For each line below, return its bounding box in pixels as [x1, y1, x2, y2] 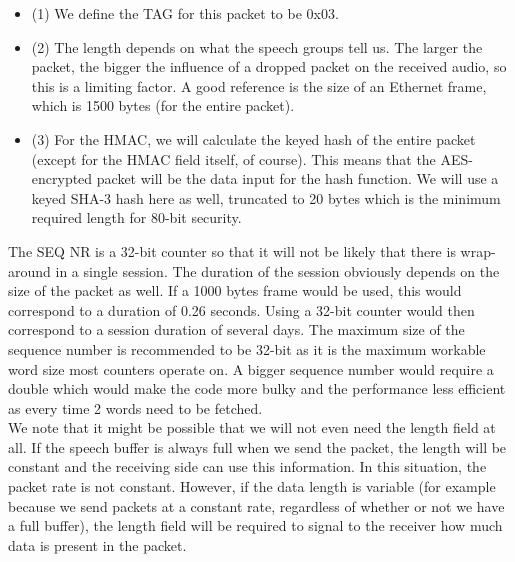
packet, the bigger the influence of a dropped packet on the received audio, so [31, 56, 507, 77]
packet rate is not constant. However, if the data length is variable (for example [8, 476, 496, 497]
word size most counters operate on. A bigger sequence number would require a [8, 358, 494, 379]
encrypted [31, 168, 93, 189]
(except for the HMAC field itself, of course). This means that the [31, 148, 436, 169]
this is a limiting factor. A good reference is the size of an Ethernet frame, [31, 75, 487, 96]
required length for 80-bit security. [31, 207, 242, 228]
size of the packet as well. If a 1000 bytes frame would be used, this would [8, 280, 462, 301]
